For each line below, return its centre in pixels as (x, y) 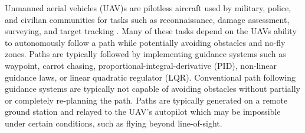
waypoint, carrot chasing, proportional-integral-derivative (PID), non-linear (141, 65)
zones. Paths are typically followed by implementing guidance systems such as (145, 54)
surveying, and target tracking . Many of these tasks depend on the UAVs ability (151, 31)
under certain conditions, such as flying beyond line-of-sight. (114, 123)
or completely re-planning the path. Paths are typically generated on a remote (146, 100)
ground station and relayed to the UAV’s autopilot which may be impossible (143, 112)
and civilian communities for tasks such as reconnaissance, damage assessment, (147, 19)
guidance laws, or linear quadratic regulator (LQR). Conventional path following (150, 77)
